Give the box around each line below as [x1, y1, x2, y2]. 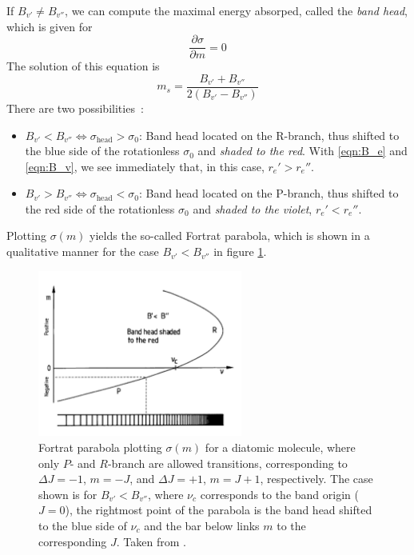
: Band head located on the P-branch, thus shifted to [138, 185, 399, 202]
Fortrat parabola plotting [38, 438, 162, 455]
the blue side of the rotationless [25, 142, 180, 159]
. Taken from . [116, 533, 186, 549]
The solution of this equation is [6, 58, 160, 74]
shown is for [38, 485, 98, 502]
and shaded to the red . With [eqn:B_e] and [197, 142, 408, 159]
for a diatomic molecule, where [205, 438, 356, 455]
